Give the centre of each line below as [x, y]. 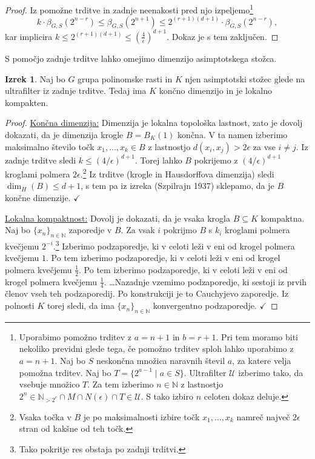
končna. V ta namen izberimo [233, 134]
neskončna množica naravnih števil [161, 361]
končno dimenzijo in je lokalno [215, 91]
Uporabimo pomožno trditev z [75, 336]
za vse [264, 146]
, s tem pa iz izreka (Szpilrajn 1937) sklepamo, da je [177, 186]
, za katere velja [262, 361]
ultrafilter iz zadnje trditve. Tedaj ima [76, 91]
